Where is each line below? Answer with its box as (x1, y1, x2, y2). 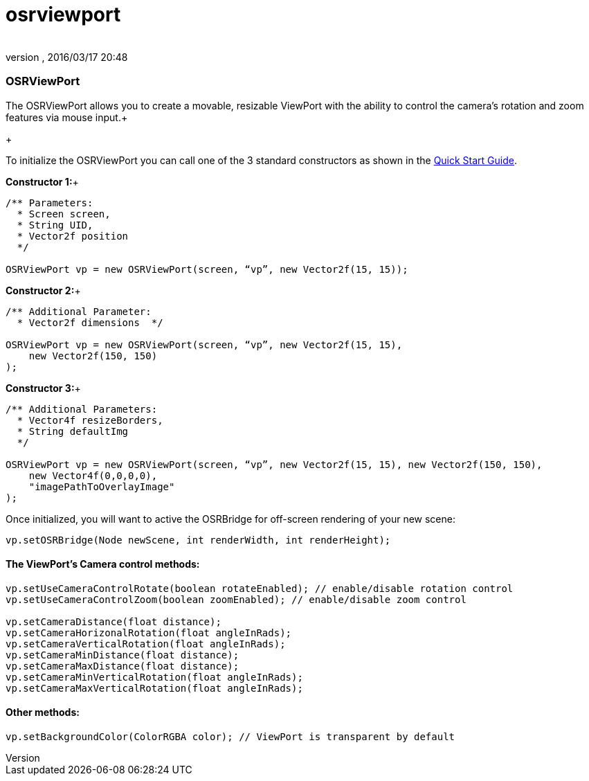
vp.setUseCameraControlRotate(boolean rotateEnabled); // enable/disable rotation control (6, 582, 514, 594)
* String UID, (17, 219, 93, 231)
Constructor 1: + (6, 175, 79, 188)
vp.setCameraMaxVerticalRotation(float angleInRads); (6, 682, 303, 694)
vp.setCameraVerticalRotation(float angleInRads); (6, 638, 286, 649)
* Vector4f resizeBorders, (17, 414, 163, 426)
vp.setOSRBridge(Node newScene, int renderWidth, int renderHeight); (6, 534, 391, 546)
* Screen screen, (17, 208, 111, 219)
